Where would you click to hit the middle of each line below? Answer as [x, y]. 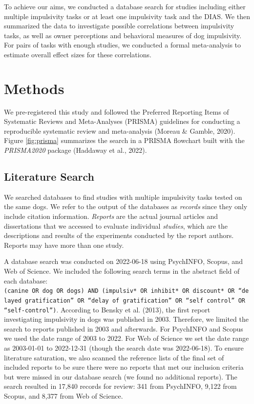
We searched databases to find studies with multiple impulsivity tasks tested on [123, 197]
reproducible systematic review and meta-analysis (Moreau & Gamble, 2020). [120, 131]
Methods [34, 88]
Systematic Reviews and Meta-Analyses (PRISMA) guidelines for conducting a [122, 121]
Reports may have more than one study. [64, 245]
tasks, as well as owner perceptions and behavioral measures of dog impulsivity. [123, 35]
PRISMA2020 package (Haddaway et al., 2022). [75, 150]
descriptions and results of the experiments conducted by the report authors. [119, 235]
